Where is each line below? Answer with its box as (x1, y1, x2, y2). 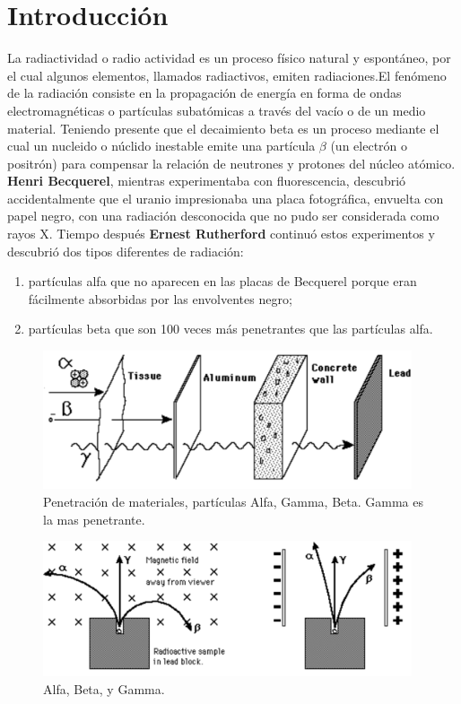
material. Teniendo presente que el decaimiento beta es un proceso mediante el (7, 118, 439, 137)
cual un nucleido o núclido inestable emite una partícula (7, 136, 316, 155)
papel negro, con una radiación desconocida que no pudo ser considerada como (7, 206, 439, 225)
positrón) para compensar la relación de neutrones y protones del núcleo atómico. (7, 153, 456, 172)
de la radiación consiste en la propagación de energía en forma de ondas (7, 83, 402, 102)
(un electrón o (330, 136, 408, 155)
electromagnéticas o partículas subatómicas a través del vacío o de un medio (7, 100, 426, 119)
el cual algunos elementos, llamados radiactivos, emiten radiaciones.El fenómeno (7, 65, 447, 84)
